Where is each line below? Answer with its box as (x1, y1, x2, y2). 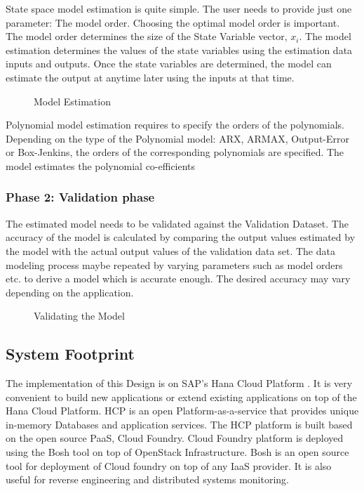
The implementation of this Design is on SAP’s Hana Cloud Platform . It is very (6, 376, 353, 391)
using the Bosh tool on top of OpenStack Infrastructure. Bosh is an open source (6, 445, 349, 459)
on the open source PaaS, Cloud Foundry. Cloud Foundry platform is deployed (6, 431, 344, 445)
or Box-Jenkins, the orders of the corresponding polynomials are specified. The (6, 145, 344, 159)
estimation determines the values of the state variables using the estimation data (6, 42, 353, 57)
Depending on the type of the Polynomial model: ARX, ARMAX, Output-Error (6, 131, 349, 145)
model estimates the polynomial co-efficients (6, 158, 196, 173)
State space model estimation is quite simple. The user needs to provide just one (6, 1, 352, 15)
